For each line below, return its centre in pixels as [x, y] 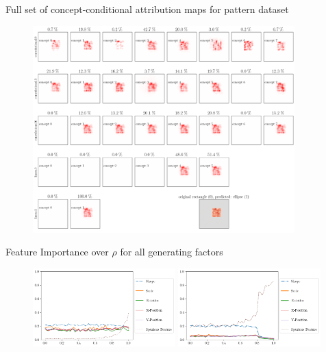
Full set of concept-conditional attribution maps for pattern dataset [147, 9]
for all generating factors [172, 252]
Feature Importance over [57, 252]
